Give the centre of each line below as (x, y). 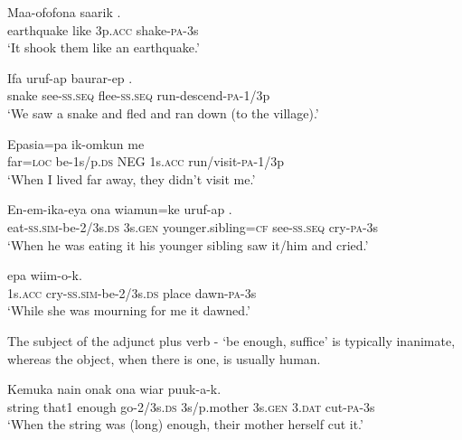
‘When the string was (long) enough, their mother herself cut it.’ (185, 424)
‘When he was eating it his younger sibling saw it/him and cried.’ (188, 244)
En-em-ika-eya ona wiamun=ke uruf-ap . (120, 209)
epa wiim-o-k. (45, 275)
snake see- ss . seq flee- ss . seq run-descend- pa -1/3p (139, 95)
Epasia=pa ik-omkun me (76, 143)
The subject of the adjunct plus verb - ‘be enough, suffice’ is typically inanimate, (231, 340)
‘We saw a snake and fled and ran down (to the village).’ (163, 112)
